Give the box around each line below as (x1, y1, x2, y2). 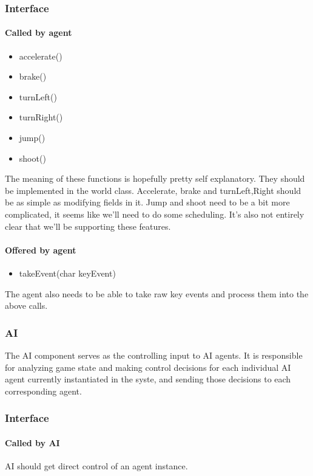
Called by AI (5, 436, 60, 449)
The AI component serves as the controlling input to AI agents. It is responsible (5, 348, 303, 361)
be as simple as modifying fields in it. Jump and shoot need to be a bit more (5, 196, 290, 209)
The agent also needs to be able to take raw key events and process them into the (5, 287, 309, 300)
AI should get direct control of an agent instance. (5, 459, 188, 472)
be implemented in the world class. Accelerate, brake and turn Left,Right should (5, 184, 301, 196)
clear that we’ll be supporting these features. (5, 219, 171, 232)
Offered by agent (5, 243, 76, 256)
